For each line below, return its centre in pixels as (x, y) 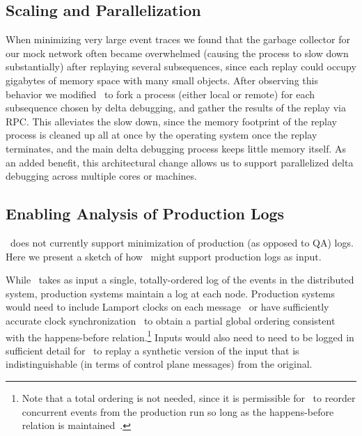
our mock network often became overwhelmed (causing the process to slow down (177, 53)
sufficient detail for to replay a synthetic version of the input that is (152, 350)
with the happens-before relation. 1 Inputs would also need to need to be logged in (180, 336)
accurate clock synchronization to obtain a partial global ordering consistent (171, 320)
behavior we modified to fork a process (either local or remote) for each (160, 94)
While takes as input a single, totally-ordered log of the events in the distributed (180, 280)
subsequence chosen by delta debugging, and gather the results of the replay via (176, 108)
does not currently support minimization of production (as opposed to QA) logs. (182, 242)
